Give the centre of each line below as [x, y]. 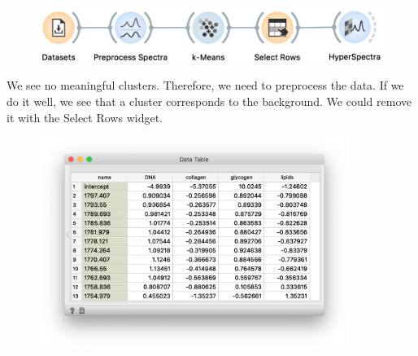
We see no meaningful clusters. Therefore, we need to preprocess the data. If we [205, 85]
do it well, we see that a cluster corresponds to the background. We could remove [209, 101]
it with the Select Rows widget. [85, 117]
